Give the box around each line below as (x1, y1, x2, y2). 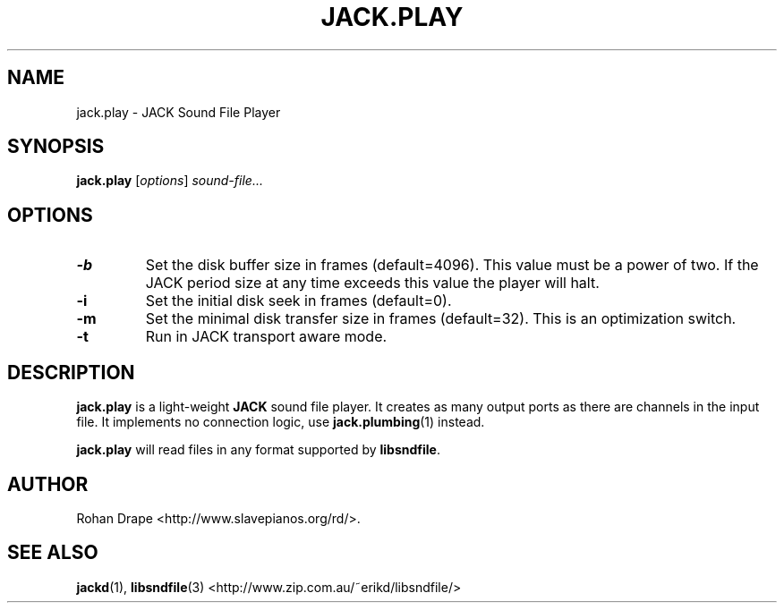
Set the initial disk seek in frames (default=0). (145, 292, 452, 310)
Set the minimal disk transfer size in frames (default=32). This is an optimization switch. (145, 309, 737, 328)
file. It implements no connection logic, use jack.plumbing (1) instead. (76, 414, 485, 430)
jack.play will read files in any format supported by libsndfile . (76, 442, 440, 458)
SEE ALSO (7, 541, 98, 564)
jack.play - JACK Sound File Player (76, 104, 281, 120)
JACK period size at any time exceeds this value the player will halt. (145, 274, 600, 292)
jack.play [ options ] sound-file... (76, 173, 263, 189)
